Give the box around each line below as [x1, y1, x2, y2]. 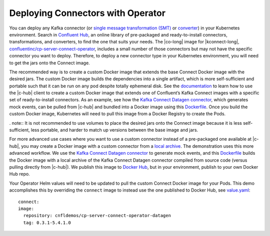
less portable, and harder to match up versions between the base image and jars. [30, 127, 198, 133]
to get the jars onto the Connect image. [9, 60, 90, 66]
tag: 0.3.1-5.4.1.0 [23, 220, 71, 226]
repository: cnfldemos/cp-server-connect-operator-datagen [23, 213, 171, 219]
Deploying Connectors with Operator [9, 7, 166, 18]
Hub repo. [9, 171, 30, 177]
